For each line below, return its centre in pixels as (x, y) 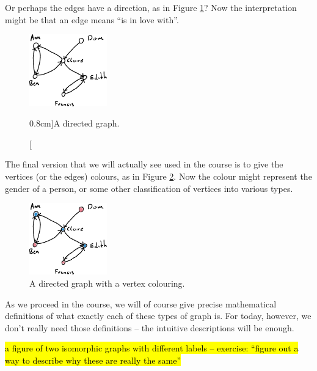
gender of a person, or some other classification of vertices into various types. (149, 188)
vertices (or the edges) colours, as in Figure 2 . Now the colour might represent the (158, 176)
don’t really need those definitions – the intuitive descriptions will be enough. (150, 327)
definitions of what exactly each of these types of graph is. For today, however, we (158, 316)
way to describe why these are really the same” (93, 360)
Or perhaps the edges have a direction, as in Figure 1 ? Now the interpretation (151, 7)
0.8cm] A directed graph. (75, 123)
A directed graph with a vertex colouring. (107, 283)
